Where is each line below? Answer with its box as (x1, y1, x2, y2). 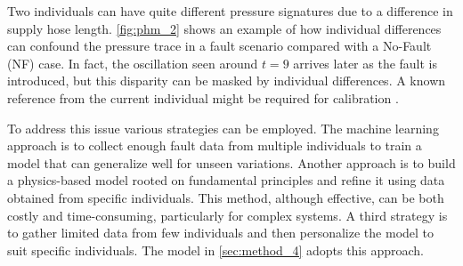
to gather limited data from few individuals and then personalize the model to (7, 223, 435, 242)
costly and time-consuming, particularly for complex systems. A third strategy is (7, 206, 448, 224)
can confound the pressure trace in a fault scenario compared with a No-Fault (7, 36, 432, 55)
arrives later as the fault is (293, 53, 438, 72)
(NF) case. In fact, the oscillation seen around (7, 53, 258, 72)
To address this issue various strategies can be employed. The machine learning (7, 118, 439, 137)
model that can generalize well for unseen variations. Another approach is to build (7, 153, 456, 172)
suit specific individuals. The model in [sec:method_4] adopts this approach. (7, 240, 424, 259)
